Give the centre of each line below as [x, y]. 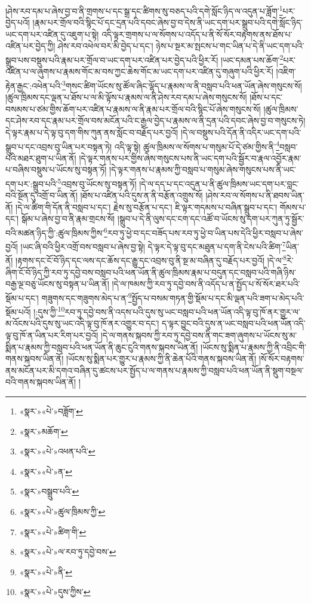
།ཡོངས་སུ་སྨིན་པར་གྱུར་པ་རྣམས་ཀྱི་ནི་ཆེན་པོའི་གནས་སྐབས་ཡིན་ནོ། [161, 359]
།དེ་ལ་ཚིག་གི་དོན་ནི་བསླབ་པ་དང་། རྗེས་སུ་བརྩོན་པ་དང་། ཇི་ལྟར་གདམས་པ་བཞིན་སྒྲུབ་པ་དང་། [147, 207]
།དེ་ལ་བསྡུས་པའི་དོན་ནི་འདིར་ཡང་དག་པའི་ [241, 132]
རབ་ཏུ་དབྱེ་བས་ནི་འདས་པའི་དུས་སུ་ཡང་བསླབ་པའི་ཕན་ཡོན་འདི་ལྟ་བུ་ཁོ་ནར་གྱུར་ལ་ [182, 311]
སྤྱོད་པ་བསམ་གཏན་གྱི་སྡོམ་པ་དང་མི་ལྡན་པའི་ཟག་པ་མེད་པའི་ [218, 298]
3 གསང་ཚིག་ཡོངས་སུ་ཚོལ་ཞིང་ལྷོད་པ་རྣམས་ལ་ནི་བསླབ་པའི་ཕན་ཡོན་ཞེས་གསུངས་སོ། [182, 84]
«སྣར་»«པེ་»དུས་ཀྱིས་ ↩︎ [55, 592]
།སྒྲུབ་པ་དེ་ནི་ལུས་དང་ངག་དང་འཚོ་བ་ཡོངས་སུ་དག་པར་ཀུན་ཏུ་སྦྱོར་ [211, 219]
